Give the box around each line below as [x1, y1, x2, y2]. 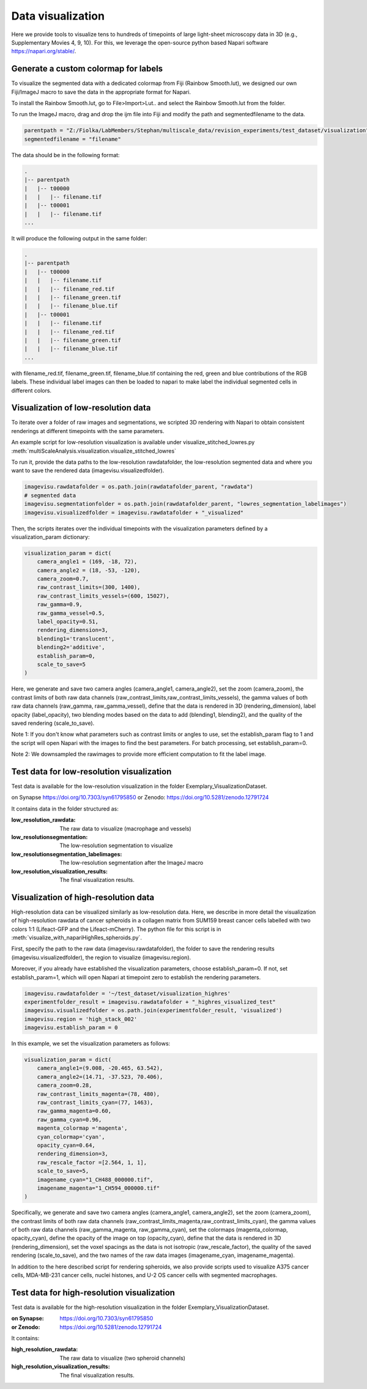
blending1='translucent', [37, 635, 115, 642]
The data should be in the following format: [11, 151, 120, 158]
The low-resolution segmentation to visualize [59, 842, 174, 850]
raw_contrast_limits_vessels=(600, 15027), [37, 592, 169, 599]
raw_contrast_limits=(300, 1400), [37, 584, 141, 591]
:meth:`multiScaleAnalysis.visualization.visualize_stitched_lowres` [11, 447, 177, 454]
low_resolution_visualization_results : [11, 867, 108, 875]
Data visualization [11, 9, 105, 23]
